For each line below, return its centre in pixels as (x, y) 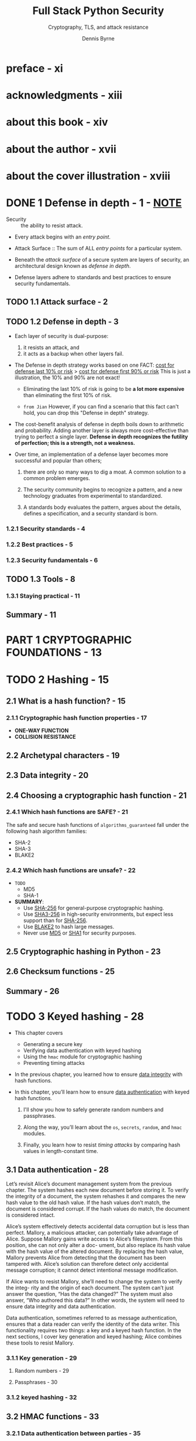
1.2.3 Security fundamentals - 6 (52, 560)
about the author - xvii (61, 149)
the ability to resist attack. (52, 225)
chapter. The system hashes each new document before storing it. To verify (97, 1190)
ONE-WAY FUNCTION (42, 730)
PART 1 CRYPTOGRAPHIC (69, 640)
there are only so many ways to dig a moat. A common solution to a (104, 472)
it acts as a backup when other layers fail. (73, 353)
